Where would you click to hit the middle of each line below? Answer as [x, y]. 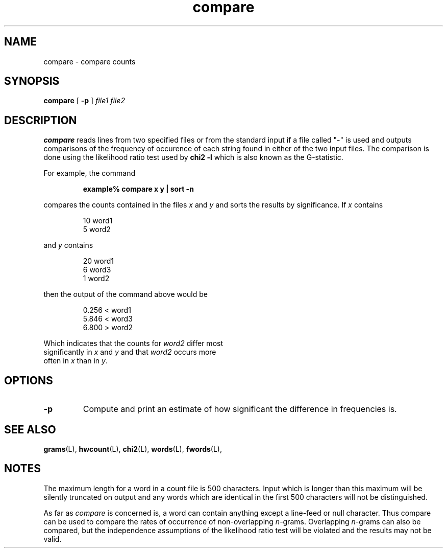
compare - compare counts [90, 61]
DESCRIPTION [41, 120]
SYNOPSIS [32, 81]
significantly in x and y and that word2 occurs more [130, 352]
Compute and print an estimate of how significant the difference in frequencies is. [240, 409]
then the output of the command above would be [126, 294]
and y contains [68, 245]
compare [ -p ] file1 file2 [84, 101]
